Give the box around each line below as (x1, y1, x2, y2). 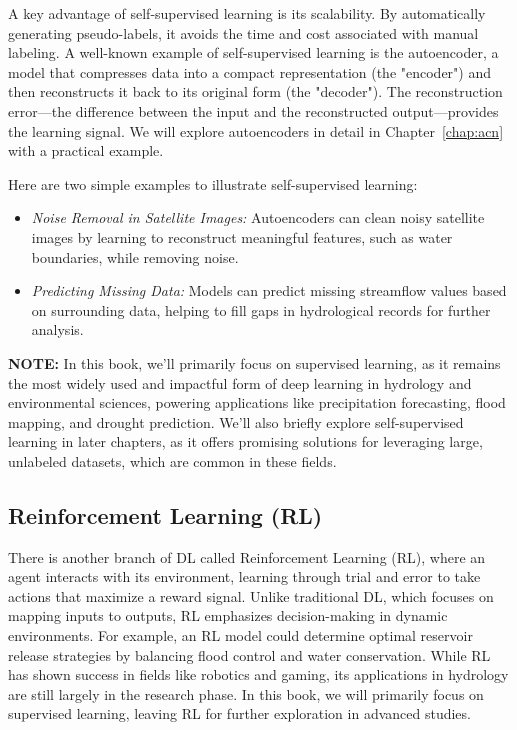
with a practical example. (8, 140, 164, 161)
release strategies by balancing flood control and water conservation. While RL (8, 644, 491, 665)
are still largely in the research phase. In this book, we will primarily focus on (8, 683, 484, 704)
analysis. (31, 319, 84, 340)
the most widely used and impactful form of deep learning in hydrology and (8, 372, 472, 393)
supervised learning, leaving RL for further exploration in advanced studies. (8, 703, 471, 724)
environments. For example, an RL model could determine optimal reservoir (8, 625, 473, 646)
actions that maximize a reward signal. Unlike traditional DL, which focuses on (8, 585, 494, 606)
